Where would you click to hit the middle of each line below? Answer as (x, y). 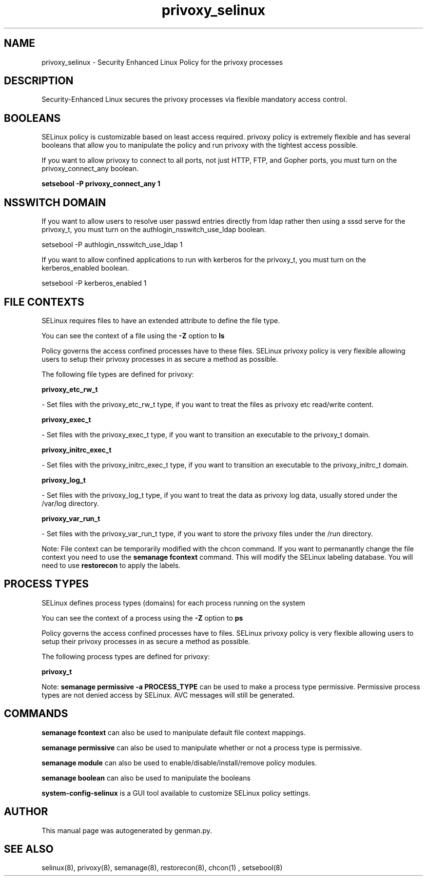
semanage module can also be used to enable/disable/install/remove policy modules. (179, 763)
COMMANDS (36, 714)
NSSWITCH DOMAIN (55, 202)
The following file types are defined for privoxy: (118, 374)
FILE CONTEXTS (44, 302)
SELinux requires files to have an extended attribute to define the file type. (161, 320)
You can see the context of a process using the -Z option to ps (142, 618)
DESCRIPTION (39, 81)
